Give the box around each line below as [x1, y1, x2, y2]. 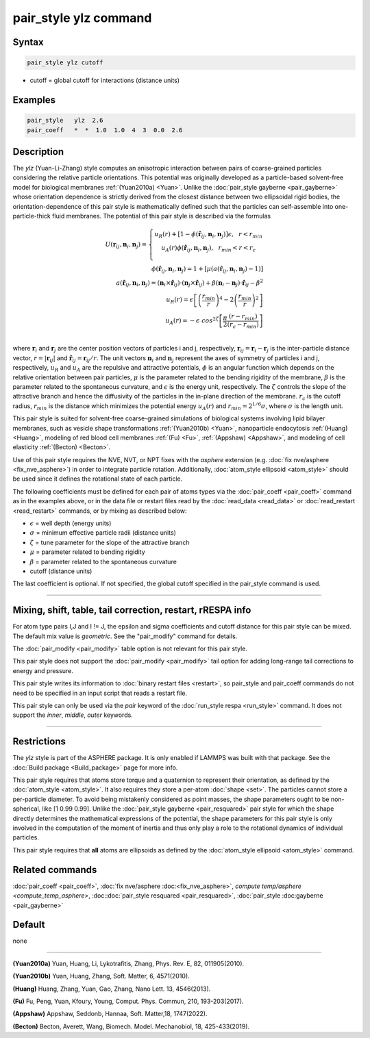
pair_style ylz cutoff [27, 59, 103, 66]
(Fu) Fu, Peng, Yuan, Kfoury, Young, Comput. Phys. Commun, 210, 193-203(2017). [12, 997, 244, 1005]
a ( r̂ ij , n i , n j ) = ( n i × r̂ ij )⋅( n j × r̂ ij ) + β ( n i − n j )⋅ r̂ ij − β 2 [116, 277, 264, 288]
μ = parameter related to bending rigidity [29, 548, 145, 556]
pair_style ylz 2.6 [27, 116, 103, 125]
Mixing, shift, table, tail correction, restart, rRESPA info [12, 605, 251, 616]
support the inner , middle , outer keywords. [12, 711, 133, 719]
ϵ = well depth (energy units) [29, 519, 112, 527]
